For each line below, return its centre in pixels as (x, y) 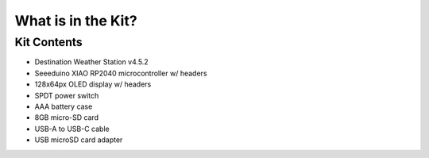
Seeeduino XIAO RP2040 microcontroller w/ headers (121, 73)
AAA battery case (64, 106)
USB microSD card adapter (79, 140)
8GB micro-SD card (67, 118)
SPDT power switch (67, 95)
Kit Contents (48, 42)
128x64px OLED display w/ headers (93, 84)
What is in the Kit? (76, 21)
